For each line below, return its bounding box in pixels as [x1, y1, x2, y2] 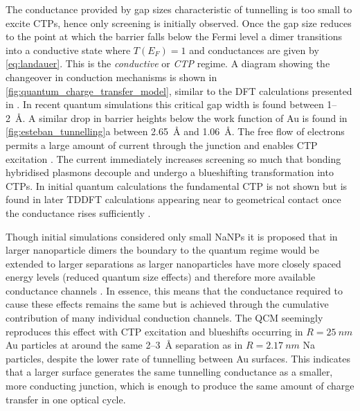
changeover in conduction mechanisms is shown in [6, 69, 217, 84]
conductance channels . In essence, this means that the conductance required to [6, 283, 343, 297]
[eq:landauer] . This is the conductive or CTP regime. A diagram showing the [6, 56, 330, 71]
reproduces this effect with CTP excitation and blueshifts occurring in [6, 324, 303, 338]
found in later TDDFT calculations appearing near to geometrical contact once [6, 192, 341, 207]
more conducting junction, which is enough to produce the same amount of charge [6, 378, 354, 393]
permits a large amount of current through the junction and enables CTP [6, 137, 318, 152]
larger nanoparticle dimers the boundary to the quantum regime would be [6, 243, 320, 257]
